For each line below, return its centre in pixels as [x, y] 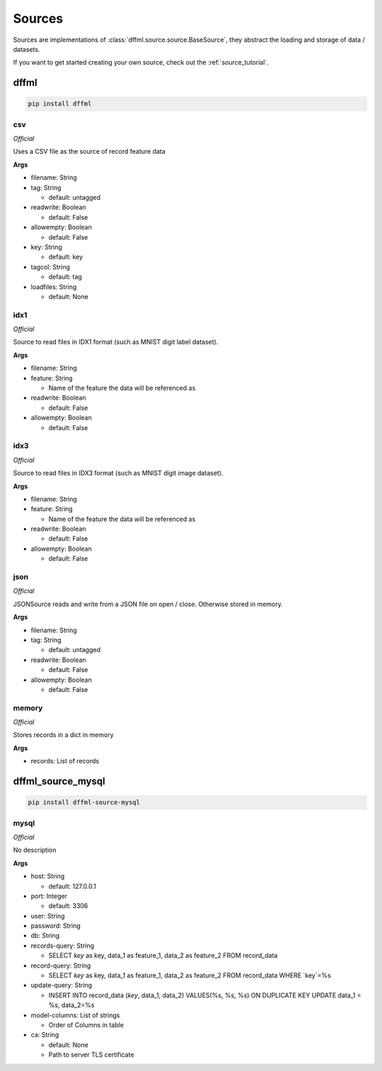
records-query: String [63, 946]
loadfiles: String [54, 286]
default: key [66, 257]
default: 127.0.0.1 [73, 886]
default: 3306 [68, 906]
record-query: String [61, 965]
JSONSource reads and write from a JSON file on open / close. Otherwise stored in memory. [148, 604]
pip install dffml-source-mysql [84, 802]
